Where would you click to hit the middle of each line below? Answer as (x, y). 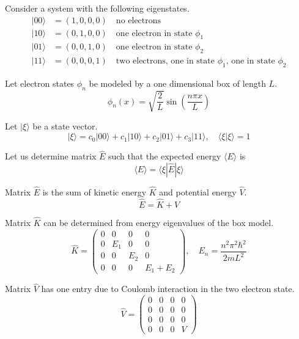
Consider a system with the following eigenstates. (97, 8)
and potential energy (198, 192)
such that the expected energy (164, 156)
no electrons (138, 20)
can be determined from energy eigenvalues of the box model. (159, 223)
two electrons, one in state (165, 61)
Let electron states (40, 83)
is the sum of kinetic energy (94, 192)
